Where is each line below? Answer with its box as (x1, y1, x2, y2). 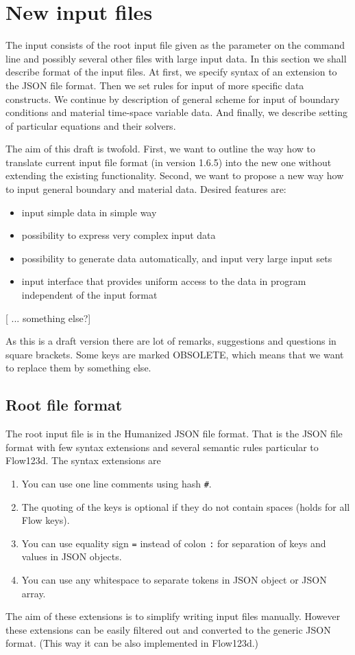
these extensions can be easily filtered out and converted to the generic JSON (5, 622, 331, 636)
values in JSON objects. (21, 549, 122, 564)
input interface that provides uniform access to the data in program (21, 274, 306, 288)
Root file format (5, 394, 123, 415)
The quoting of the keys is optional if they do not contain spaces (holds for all (21, 499, 350, 514)
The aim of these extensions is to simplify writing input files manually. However (5, 609, 341, 623)
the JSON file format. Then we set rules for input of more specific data (5, 78, 304, 92)
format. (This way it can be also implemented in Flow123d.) (5, 636, 259, 650)
